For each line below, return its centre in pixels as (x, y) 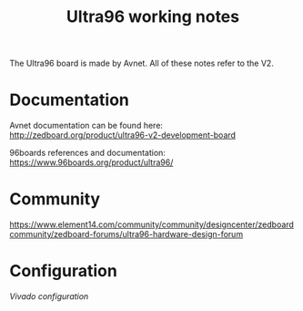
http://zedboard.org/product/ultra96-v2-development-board (123, 135)
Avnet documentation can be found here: (86, 126)
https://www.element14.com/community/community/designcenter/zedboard (151, 224)
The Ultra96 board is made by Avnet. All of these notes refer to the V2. (142, 63)
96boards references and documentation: (88, 153)
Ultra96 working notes (153, 17)
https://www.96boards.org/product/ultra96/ (91, 162)
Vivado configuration (49, 296)
